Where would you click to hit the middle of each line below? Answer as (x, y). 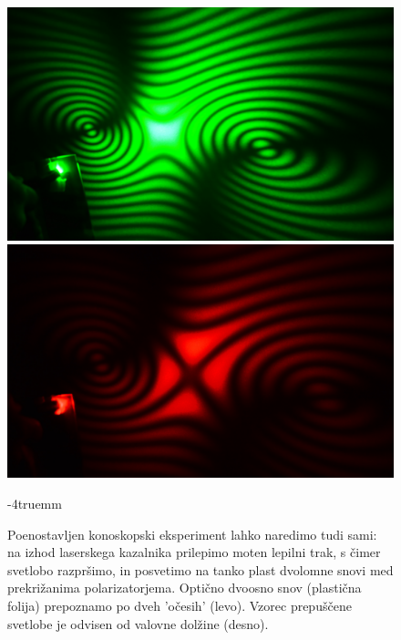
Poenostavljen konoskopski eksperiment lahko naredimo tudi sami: (192, 534)
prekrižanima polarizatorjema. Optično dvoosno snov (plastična (185, 588)
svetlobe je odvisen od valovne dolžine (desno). (138, 623)
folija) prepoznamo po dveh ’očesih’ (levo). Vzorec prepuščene (180, 605)
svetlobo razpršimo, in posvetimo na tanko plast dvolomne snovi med (200, 569)
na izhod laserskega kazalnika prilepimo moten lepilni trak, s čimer (194, 552)
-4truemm (35, 503)
